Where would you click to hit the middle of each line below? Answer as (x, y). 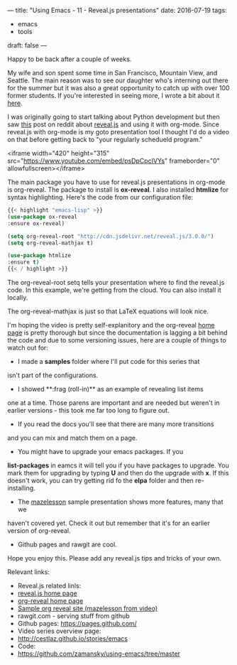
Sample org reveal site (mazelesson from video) (88, 608)
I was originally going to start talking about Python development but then (114, 117)
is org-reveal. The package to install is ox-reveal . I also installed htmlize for (118, 190)
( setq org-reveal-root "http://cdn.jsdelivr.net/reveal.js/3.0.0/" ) (111, 236)
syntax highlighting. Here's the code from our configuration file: (100, 197)
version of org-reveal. (39, 531)
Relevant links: (28, 572)
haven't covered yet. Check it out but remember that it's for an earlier (109, 523)
